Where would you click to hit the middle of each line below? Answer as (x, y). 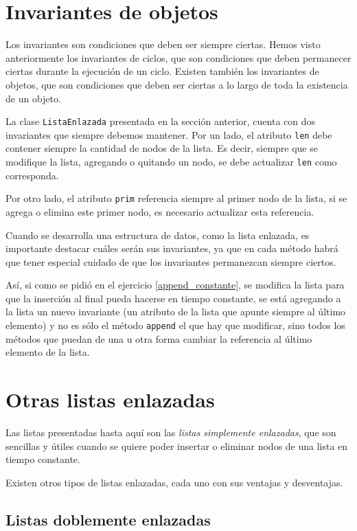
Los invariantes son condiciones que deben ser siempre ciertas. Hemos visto (163, 44)
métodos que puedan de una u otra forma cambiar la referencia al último (159, 338)
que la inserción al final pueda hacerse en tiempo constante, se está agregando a (173, 298)
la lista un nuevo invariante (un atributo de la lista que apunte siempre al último (176, 312)
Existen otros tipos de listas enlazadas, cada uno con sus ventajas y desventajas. (174, 482)
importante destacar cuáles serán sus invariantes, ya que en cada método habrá (172, 248)
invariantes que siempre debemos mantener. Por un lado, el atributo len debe (169, 134)
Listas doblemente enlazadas (108, 519)
